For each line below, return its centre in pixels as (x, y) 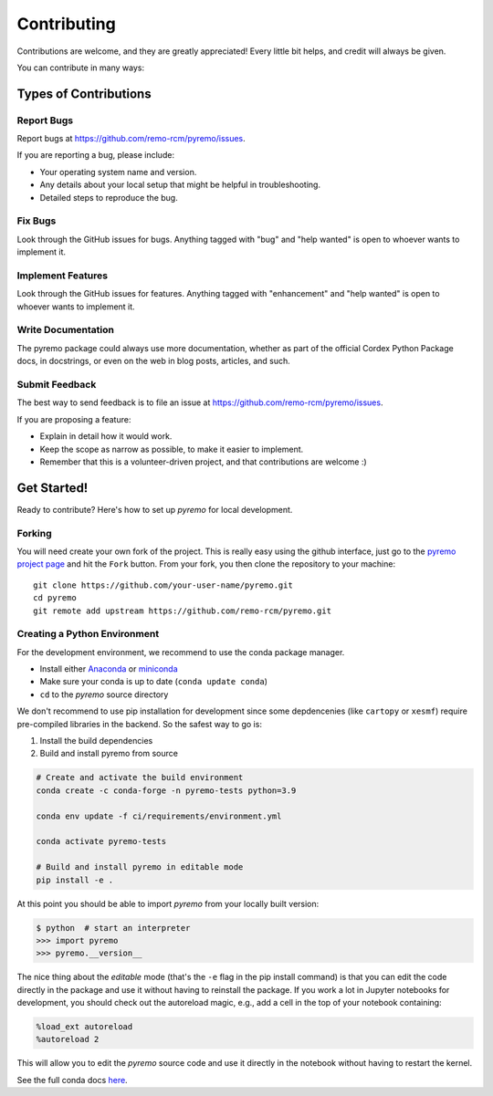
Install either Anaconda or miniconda (109, 669)
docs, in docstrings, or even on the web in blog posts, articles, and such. (154, 361)
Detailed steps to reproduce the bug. (109, 197)
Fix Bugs (37, 221)
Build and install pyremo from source (109, 754)
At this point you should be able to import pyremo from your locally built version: (168, 903)
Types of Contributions (84, 94)
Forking (34, 533)
